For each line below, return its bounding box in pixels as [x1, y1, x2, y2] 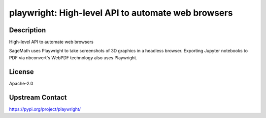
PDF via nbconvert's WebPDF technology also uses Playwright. [9, 54, 137, 61]
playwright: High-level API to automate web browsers [9, 7, 233, 18]
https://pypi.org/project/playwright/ [9, 106, 81, 112]
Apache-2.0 [9, 80, 33, 86]
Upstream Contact [9, 93, 67, 101]
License [9, 68, 34, 76]
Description [9, 26, 46, 34]
